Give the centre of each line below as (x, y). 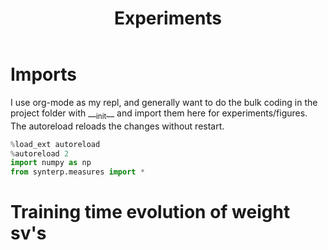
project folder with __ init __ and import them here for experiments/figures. (159, 114)
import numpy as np (51, 163)
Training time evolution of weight (150, 212)
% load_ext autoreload (55, 144)
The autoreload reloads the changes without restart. (117, 126)
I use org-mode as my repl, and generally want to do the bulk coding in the (164, 102)
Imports (43, 74)
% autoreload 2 (40, 153)
